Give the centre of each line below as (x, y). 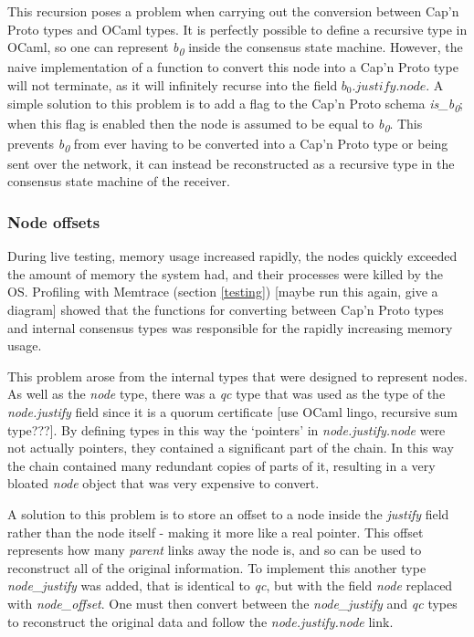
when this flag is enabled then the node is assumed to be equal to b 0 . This (215, 124)
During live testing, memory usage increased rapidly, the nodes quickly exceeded (232, 256)
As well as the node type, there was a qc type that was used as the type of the (226, 394)
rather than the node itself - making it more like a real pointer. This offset (216, 532)
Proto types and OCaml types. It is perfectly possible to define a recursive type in (237, 29)
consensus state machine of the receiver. (119, 181)
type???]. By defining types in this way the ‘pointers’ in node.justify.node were (226, 429)
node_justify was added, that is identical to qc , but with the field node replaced (230, 585)
